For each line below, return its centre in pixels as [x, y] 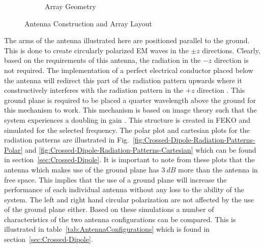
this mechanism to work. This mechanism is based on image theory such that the [130, 110]
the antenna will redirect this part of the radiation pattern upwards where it [123, 80]
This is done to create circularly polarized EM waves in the [96, 50]
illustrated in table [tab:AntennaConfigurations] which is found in [107, 229]
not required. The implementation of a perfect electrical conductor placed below [129, 70]
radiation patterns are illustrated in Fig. [67, 140]
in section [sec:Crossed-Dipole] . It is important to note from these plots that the [129, 160]
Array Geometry [70, 6]
